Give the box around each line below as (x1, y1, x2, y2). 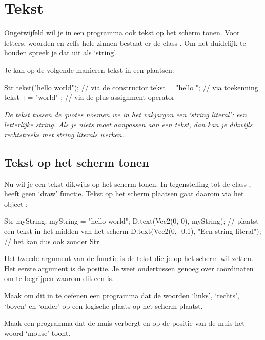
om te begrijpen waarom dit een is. (4, 273, 114, 284)
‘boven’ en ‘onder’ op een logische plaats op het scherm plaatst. (4, 300, 203, 311)
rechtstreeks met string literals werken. (4, 129, 124, 139)
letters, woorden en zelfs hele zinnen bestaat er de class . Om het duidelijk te (4, 37, 246, 48)
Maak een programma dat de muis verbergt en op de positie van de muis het (4, 317, 245, 328)
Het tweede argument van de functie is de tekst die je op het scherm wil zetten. (4, 253, 253, 264)
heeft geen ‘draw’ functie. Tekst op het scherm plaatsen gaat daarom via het (4, 188, 244, 199)
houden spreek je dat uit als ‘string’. (4, 47, 117, 58)
